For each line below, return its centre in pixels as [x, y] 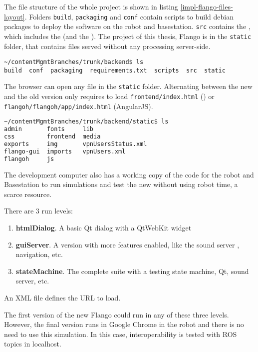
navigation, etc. [39, 254]
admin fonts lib [49, 129]
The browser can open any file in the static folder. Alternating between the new [128, 86]
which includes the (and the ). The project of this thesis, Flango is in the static [128, 36]
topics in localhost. [33, 344]
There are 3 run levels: [38, 211]
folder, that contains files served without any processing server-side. [107, 46]
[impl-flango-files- [207, 6]
